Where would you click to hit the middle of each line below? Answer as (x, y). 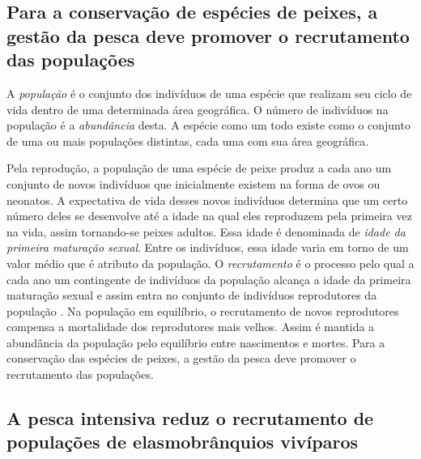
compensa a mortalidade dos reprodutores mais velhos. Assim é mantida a (191, 327)
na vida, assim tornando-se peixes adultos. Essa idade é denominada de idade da (206, 231)
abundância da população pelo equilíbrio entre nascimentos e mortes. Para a (196, 342)
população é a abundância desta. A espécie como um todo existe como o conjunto (208, 125)
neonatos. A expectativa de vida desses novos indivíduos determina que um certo (207, 200)
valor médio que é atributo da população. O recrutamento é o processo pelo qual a (210, 263)
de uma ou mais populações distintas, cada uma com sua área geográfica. (188, 140)
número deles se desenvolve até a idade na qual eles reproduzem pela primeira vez (209, 216)
